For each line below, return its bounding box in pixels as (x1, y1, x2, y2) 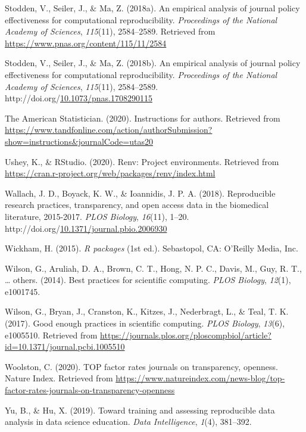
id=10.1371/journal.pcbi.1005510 (5, 340, 125, 353)
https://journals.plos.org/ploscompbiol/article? (100, 328, 271, 341)
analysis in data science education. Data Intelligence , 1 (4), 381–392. (5, 415, 252, 428)
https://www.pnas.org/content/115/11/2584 (5, 36, 167, 49)
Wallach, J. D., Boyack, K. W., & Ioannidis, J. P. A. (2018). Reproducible (5, 187, 276, 199)
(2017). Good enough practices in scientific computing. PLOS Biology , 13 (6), (5, 317, 285, 330)
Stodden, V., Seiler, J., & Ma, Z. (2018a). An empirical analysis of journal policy (5, 2, 300, 14)
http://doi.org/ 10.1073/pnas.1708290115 (5, 92, 152, 104)
